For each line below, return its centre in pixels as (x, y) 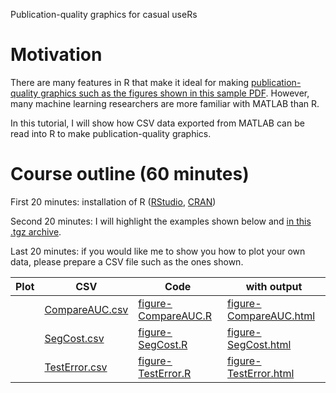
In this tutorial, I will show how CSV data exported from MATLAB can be (157, 123)
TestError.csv (76, 367)
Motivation (56, 55)
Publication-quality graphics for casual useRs (104, 14)
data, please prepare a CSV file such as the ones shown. (127, 261)
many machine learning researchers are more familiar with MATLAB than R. (165, 103)
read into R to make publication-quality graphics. (111, 133)
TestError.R (165, 373)
